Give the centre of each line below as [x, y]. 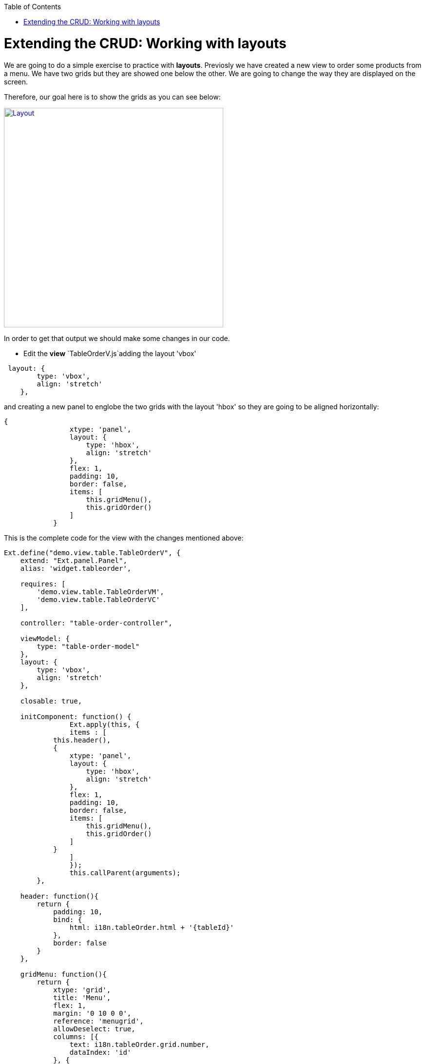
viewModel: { [45, 638]
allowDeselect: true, [94, 1029]
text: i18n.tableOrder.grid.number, [139, 1044]
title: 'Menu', [82, 997]
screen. [16, 81]
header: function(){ [59, 896]
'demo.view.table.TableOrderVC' [98, 599]
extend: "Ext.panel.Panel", [74, 560]
